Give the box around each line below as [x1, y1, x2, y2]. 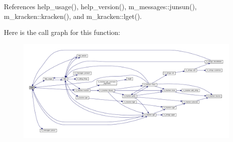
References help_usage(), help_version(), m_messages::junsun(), [4, 1, 197, 11]
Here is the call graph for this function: [4, 27, 120, 37]
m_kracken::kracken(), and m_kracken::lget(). [4, 11, 142, 21]
